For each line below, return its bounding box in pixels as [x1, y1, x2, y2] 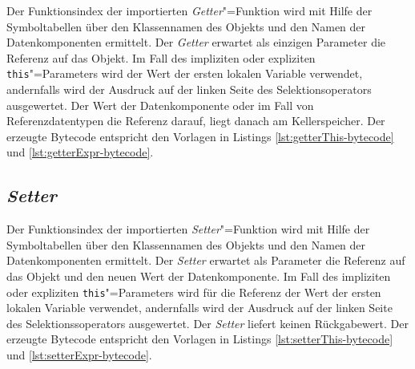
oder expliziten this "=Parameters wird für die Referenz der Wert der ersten [6, 283, 381, 300]
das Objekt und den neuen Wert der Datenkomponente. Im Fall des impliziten [6, 267, 391, 284]
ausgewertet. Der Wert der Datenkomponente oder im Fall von [6, 96, 314, 113]
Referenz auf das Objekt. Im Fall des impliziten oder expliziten [6, 49, 316, 66]
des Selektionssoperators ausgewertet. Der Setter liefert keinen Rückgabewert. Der [6, 314, 409, 331]
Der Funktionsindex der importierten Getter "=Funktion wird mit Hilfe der [6, 2, 373, 18]
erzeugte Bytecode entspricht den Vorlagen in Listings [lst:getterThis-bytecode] [6, 128, 394, 144]
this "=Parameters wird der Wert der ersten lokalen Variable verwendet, [6, 65, 363, 82]
